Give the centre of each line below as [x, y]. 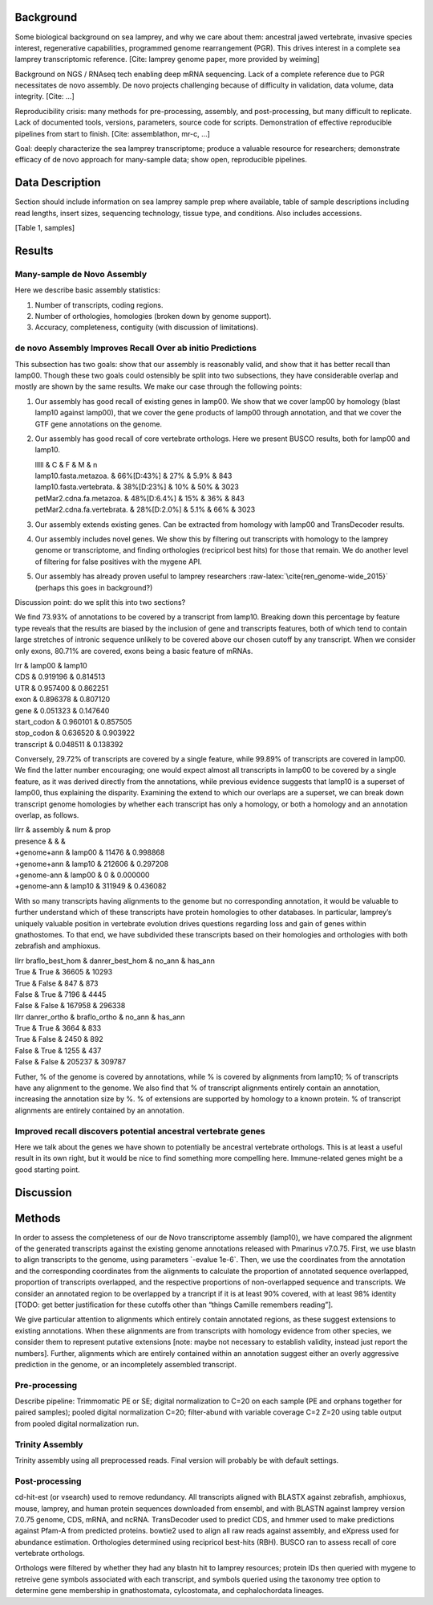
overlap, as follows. [47, 815]
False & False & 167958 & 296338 [70, 1006]
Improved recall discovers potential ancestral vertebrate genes [140, 1131]
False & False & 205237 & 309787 [71, 1062]
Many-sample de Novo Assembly [81, 274]
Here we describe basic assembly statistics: [87, 290]
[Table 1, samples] [45, 228]
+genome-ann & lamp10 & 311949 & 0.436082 [91, 886]
